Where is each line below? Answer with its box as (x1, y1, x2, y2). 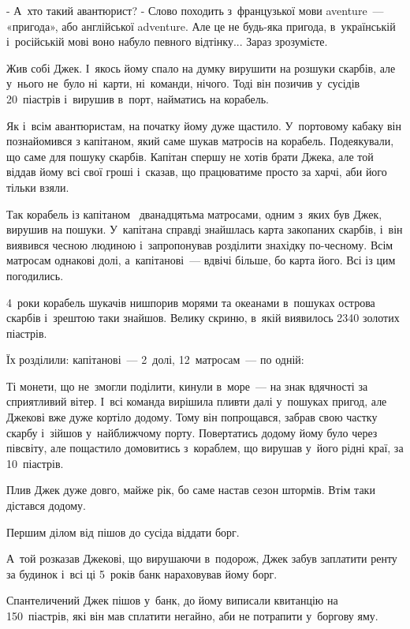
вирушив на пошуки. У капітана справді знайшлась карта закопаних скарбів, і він (6, 221, 403, 238)
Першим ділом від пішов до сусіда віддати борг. (6, 523, 240, 540)
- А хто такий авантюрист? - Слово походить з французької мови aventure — (6, 2, 384, 18)
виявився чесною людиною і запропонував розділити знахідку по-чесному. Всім (6, 236, 393, 253)
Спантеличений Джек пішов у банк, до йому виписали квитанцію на (6, 592, 338, 608)
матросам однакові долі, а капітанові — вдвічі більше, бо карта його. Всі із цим (6, 252, 396, 268)
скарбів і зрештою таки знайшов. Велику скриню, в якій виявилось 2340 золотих (6, 309, 400, 326)
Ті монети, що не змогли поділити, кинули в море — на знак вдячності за (6, 377, 368, 394)
